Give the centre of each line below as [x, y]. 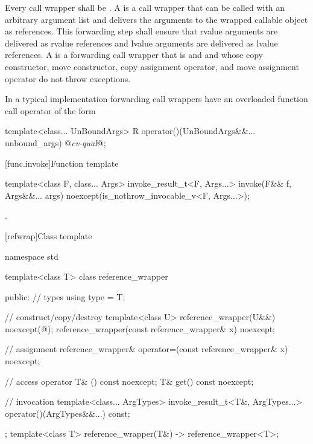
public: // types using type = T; [65, 296]
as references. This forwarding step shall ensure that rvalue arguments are [141, 31]
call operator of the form [50, 110]
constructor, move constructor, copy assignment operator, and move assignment [152, 66]
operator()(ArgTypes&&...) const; [68, 413]
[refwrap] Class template [49, 235]
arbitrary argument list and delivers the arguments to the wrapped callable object [156, 19]
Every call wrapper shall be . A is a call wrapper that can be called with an [145, 7]
